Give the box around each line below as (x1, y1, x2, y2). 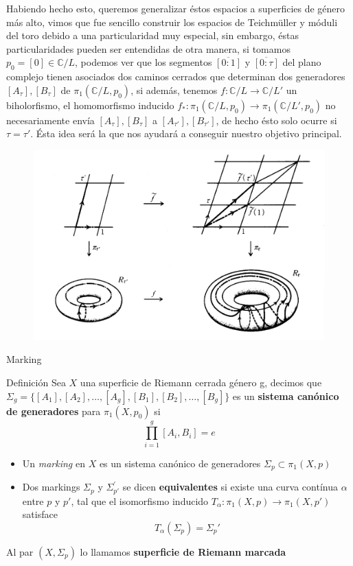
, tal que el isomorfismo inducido (71, 493, 209, 508)
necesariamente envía (6, 113, 95, 127)
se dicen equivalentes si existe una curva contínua (122, 480, 338, 494)
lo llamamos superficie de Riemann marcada (80, 544, 286, 558)
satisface (22, 507, 58, 521)
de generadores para (6, 403, 101, 418)
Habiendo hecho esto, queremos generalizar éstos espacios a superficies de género (6, 1, 345, 15)
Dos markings (22, 480, 80, 494)
